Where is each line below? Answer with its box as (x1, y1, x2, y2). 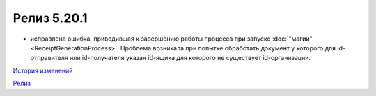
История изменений (13, 66, 73, 75)
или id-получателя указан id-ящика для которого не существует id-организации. (70, 54, 311, 62)
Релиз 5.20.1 (13, 10, 88, 26)
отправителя (30, 54, 69, 62)
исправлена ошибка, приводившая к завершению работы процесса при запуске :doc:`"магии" (30, 35, 313, 43)
